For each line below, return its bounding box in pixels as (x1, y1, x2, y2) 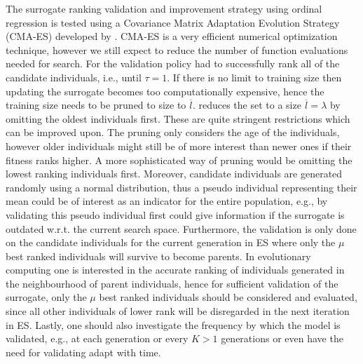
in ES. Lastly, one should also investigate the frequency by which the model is (6, 317, 341, 332)
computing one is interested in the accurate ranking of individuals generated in (6, 262, 345, 277)
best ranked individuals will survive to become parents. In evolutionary (6, 248, 311, 263)
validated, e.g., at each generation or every (6, 331, 189, 346)
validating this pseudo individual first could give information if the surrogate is (6, 207, 345, 222)
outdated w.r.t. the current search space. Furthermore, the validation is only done (6, 221, 357, 236)
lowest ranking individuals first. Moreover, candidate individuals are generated (6, 166, 343, 181)
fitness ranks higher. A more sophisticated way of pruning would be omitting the (6, 152, 352, 167)
